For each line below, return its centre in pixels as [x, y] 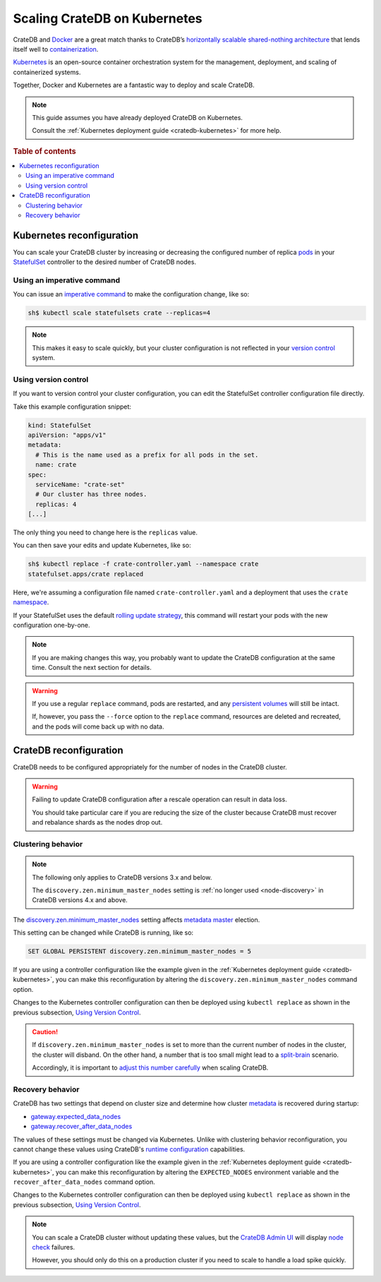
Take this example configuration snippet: [72, 407]
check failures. [54, 1247]
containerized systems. [47, 72]
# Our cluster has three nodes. [91, 495]
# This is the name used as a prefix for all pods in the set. [147, 455]
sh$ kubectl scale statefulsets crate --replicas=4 [119, 313]
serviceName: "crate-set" [80, 484]
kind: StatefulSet [60, 425]
